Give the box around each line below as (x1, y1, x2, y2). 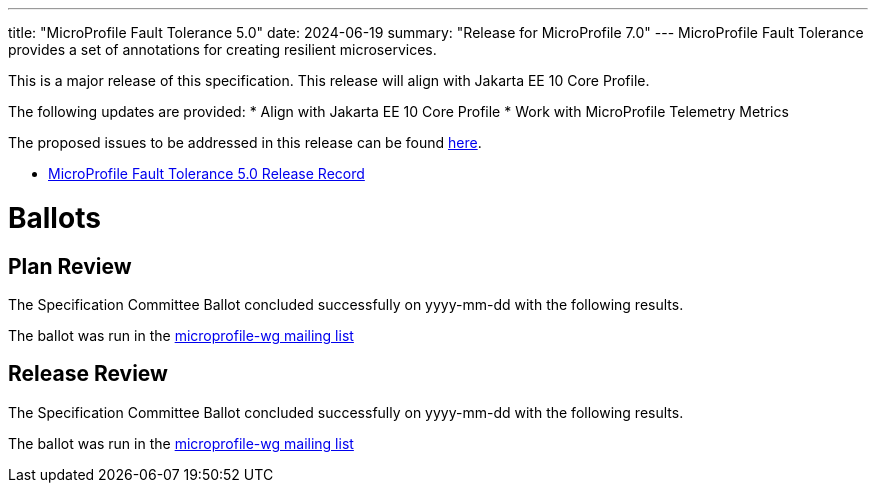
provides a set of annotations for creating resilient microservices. (8, 41, 437, 58)
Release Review (8, 361, 168, 387)
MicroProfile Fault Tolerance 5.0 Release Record (48, 165, 365, 182)
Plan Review (8, 253, 132, 279)
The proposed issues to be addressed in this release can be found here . (8, 134, 482, 151)
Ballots (8, 200, 101, 235)
